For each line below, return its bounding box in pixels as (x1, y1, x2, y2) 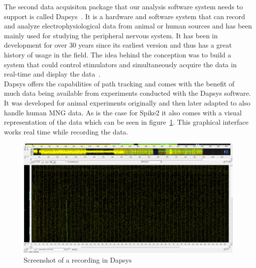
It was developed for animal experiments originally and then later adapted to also (4, 97, 251, 107)
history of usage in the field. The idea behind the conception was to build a (4, 49, 231, 59)
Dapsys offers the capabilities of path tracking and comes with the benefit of (4, 78, 235, 88)
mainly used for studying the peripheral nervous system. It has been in (4, 30, 218, 40)
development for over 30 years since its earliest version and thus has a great (4, 40, 232, 50)
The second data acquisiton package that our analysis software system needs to (4, 1, 243, 11)
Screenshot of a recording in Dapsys (24, 255, 132, 265)
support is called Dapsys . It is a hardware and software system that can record (4, 11, 245, 21)
